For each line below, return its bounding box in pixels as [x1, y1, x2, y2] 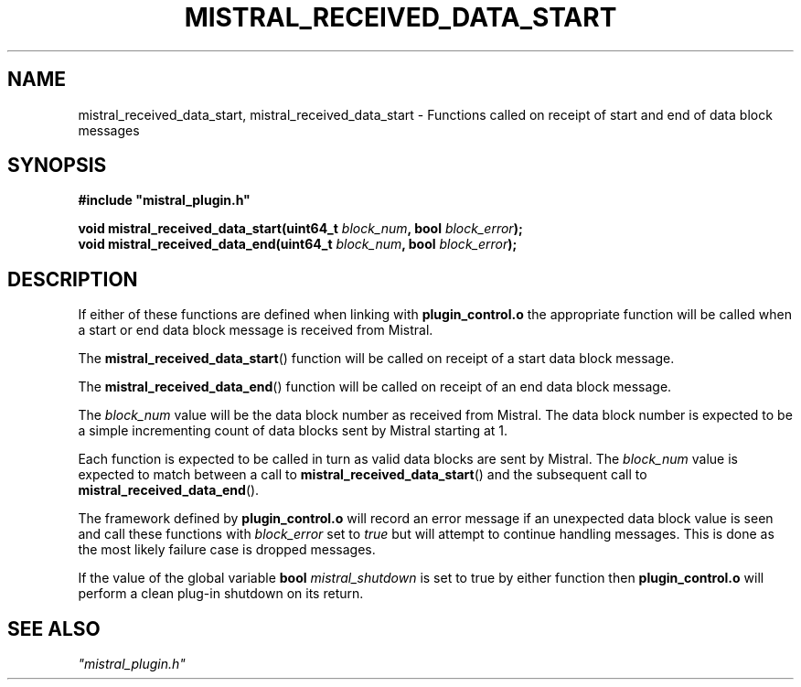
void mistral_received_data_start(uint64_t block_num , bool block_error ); [78, 220, 523, 237]
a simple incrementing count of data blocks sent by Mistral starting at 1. [78, 423, 508, 439]
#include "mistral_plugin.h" [78, 192, 251, 209]
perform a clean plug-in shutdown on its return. [78, 585, 364, 602]
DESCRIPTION [7, 267, 138, 291]
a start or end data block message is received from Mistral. [78, 322, 433, 338]
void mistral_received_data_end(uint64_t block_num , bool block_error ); [78, 236, 518, 252]
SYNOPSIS [7, 154, 107, 177]
